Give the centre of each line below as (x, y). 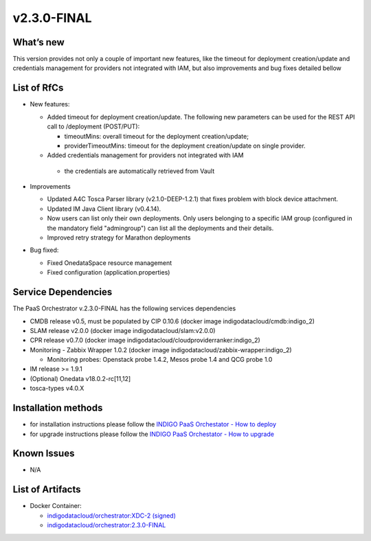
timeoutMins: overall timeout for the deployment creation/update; (156, 136)
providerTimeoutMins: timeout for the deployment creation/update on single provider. (185, 146)
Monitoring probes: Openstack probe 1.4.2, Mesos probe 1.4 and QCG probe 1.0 (160, 360)
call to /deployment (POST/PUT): (93, 126)
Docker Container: (56, 506)
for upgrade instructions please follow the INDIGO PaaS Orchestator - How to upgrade (152, 434)
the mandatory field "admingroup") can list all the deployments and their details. (160, 228)
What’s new (38, 42)
